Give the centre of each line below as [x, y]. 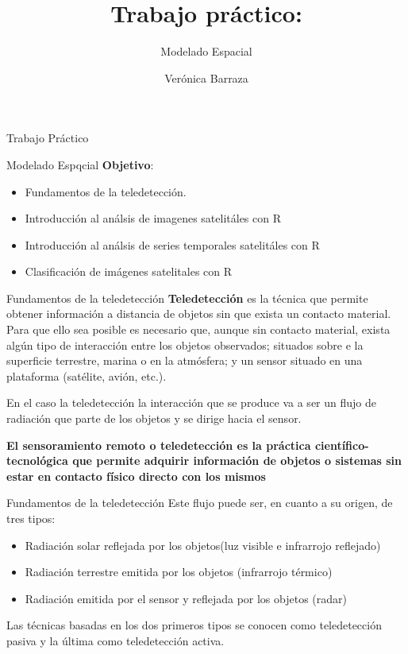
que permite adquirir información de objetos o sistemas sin [237, 461]
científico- [342, 445]
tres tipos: [31, 518]
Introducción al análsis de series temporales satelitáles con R [172, 244]
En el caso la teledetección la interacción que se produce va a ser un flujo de [191, 402]
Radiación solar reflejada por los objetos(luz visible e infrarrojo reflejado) [203, 545]
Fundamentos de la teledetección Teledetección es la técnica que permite [187, 298]
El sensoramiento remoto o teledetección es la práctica [159, 445]
